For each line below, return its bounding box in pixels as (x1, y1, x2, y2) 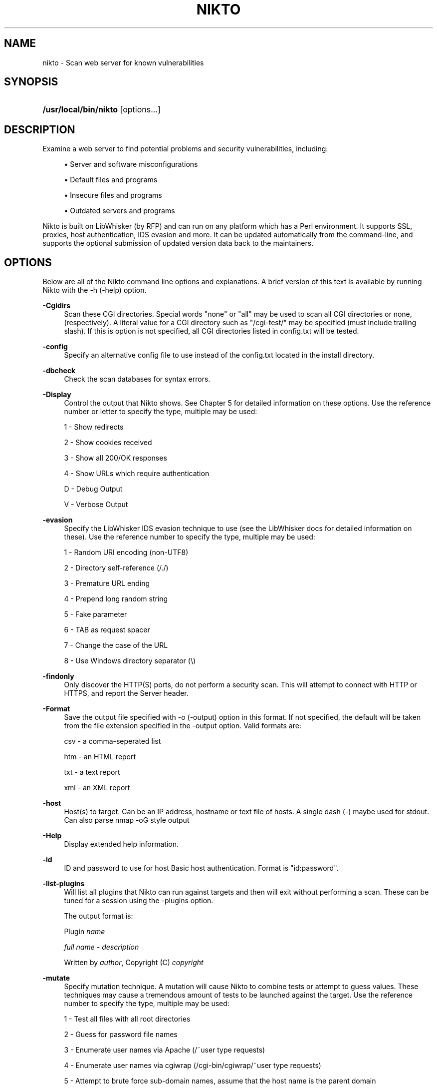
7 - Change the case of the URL (64, 641, 168, 650)
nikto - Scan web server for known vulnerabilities (42, 58, 204, 67)
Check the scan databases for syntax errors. (64, 375, 211, 384)
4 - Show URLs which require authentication (64, 469, 210, 478)
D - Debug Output (64, 485, 123, 494)
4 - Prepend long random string (64, 594, 168, 603)
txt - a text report (64, 768, 120, 777)
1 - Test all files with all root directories (64, 1015, 191, 1024)
